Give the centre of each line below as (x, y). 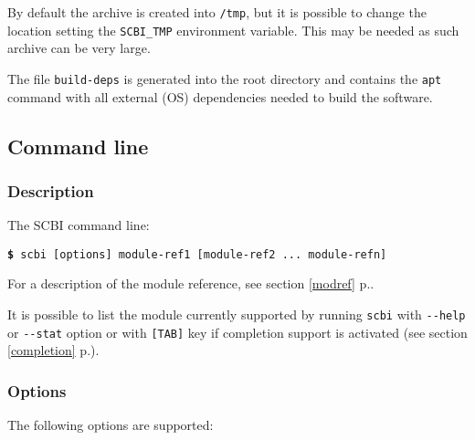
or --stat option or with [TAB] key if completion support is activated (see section (237, 332)
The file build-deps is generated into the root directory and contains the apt (225, 78)
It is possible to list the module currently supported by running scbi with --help (237, 314)
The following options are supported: (111, 425)
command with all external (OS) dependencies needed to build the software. (220, 96)
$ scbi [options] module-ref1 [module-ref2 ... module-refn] (197, 254)
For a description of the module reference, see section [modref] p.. (191, 283)
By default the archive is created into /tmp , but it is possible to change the (217, 12)
